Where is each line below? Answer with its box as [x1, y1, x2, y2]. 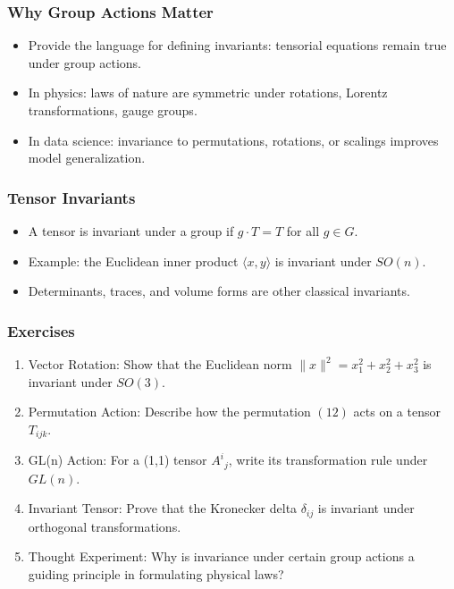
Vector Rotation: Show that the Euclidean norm [28, 355, 292, 373]
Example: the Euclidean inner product [28, 251, 239, 270]
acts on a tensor [353, 402, 441, 421]
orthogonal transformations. [28, 517, 181, 535]
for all [286, 222, 320, 240]
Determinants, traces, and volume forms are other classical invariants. [28, 282, 410, 300]
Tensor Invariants [7, 186, 136, 208]
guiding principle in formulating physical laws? [28, 564, 284, 583]
